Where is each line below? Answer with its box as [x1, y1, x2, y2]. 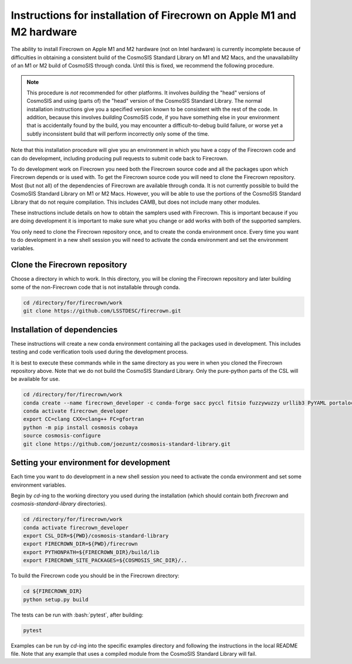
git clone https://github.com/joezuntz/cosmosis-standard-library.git [23, 440, 231, 447]
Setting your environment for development [11, 458, 170, 468]
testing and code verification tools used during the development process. [11, 348, 188, 355]
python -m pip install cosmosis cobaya [23, 424, 138, 431]
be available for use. [11, 376, 60, 383]
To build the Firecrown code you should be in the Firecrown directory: [11, 572, 180, 579]
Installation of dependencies [11, 325, 118, 335]
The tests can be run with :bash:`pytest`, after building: [11, 611, 144, 618]
